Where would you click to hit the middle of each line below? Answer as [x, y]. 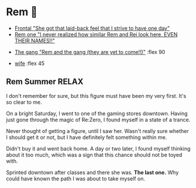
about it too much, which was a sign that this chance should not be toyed [94, 155]
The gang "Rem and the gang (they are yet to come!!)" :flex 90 [90, 52]
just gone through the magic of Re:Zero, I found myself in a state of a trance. [98, 119]
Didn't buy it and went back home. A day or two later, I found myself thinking [98, 148]
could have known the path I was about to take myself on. [75, 179]
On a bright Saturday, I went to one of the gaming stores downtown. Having [97, 113]
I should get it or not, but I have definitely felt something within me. [87, 137]
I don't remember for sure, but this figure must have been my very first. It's [96, 95]
